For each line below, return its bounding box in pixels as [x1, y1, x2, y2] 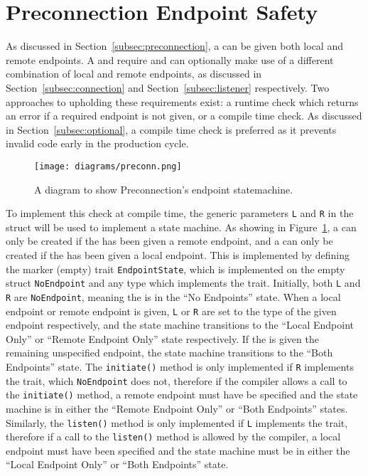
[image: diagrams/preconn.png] [34, 161, 182, 171]
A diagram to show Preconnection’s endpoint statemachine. [34, 181, 293, 196]
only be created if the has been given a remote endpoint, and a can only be [6, 233, 333, 248]
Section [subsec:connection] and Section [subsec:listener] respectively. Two [6, 80, 330, 95]
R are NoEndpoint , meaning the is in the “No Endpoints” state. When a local [6, 289, 341, 304]
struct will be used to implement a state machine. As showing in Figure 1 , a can [6, 219, 357, 234]
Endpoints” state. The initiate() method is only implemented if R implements [6, 359, 354, 374]
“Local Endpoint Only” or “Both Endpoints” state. [6, 457, 229, 472]
